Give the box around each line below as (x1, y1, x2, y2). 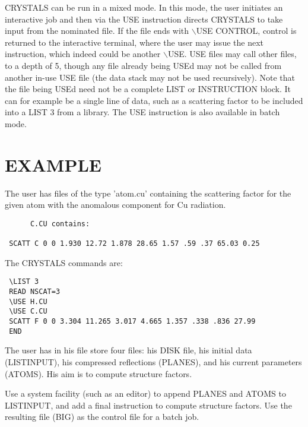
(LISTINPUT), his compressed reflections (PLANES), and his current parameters (5, 355, 302, 368)
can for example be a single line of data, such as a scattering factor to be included (5, 94, 303, 106)
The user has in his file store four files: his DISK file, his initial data (5, 344, 252, 356)
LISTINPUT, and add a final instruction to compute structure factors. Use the (5, 398, 292, 411)
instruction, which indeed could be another (5, 48, 161, 60)
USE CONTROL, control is (196, 24, 297, 37)
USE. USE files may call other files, (167, 48, 297, 60)
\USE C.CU (9, 307, 47, 316)
